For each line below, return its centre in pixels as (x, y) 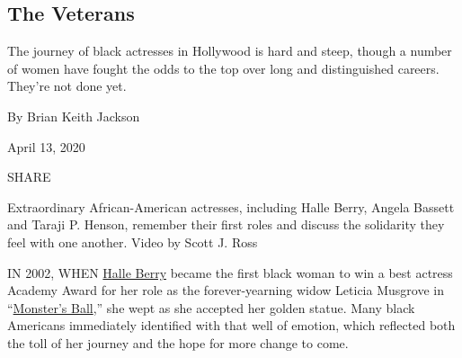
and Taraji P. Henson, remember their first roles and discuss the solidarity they (226, 224)
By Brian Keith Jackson (74, 116)
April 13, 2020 (46, 146)
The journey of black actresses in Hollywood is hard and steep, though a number (230, 51)
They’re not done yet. (67, 86)
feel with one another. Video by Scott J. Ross (133, 242)
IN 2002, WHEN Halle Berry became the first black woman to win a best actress (230, 272)
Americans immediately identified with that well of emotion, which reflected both (231, 325)
